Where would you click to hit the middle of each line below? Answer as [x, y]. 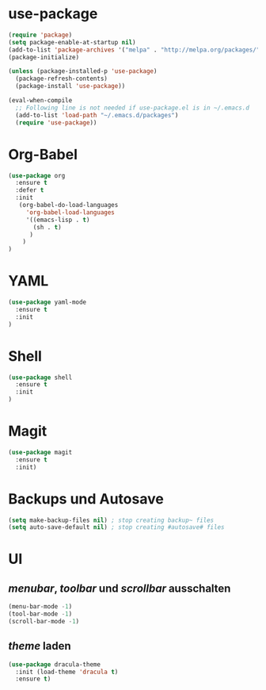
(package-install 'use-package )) [70, 86]
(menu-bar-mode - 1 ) [40, 607]
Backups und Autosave [86, 498]
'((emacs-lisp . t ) [58, 220]
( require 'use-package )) [56, 123]
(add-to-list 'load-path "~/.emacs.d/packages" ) [97, 115]
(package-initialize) [44, 57]
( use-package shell [40, 378]
